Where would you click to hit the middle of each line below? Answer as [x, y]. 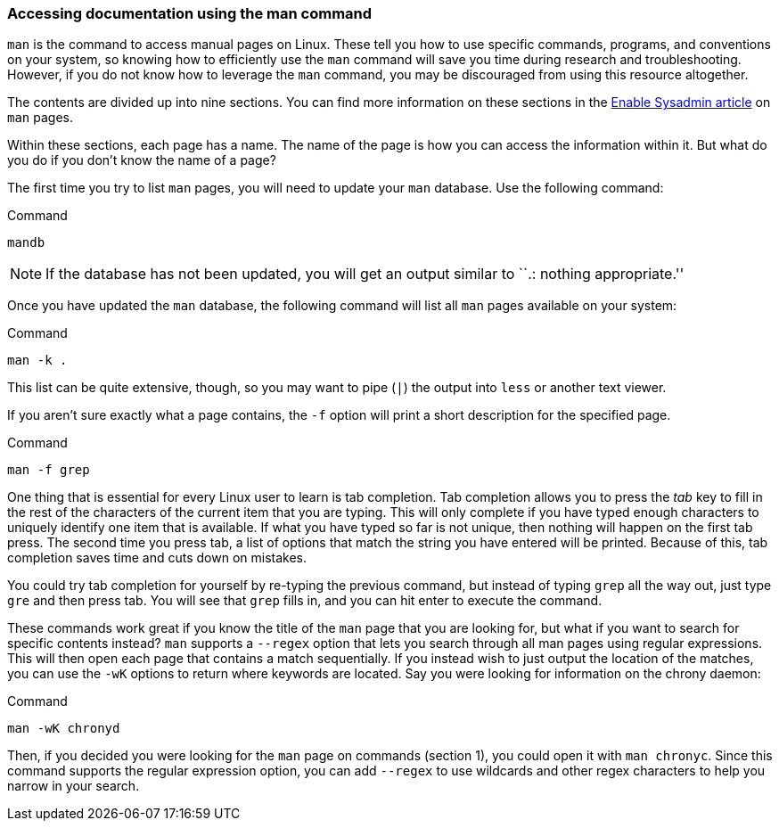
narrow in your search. [74, 786]
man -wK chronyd [64, 729]
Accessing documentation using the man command [190, 13]
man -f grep [49, 470]
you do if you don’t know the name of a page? [142, 160]
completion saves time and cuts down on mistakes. [157, 558]
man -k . [37, 361]
